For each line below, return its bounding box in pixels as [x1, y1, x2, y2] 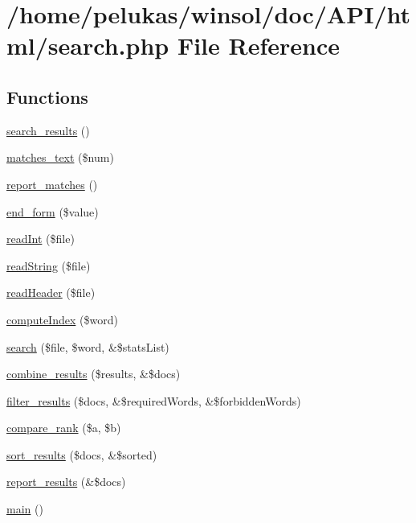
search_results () [6, 121, 90, 138]
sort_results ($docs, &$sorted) [6, 446, 157, 463]
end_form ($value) [6, 203, 99, 220]
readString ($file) [6, 257, 91, 274]
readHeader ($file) [6, 284, 96, 301]
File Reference [177, 29, 340, 62]
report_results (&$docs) [6, 473, 126, 490]
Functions [6, 84, 88, 109]
